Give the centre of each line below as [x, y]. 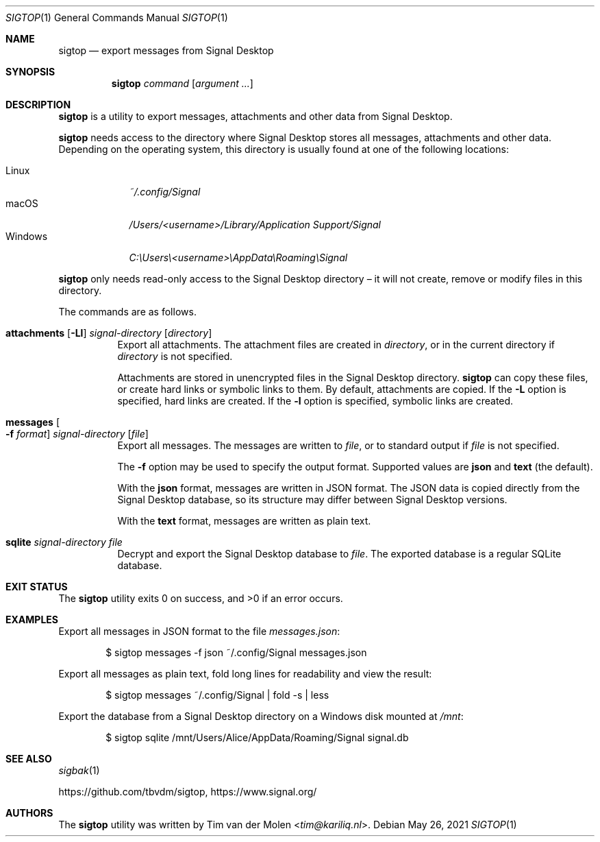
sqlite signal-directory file [64, 542]
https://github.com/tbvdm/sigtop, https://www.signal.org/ [188, 792]
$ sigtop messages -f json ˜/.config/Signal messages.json [236, 652]
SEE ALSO [29, 759]
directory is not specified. [175, 356]
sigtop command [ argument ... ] [182, 83]
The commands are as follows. [127, 312]
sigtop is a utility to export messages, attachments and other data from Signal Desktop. [255, 116]
